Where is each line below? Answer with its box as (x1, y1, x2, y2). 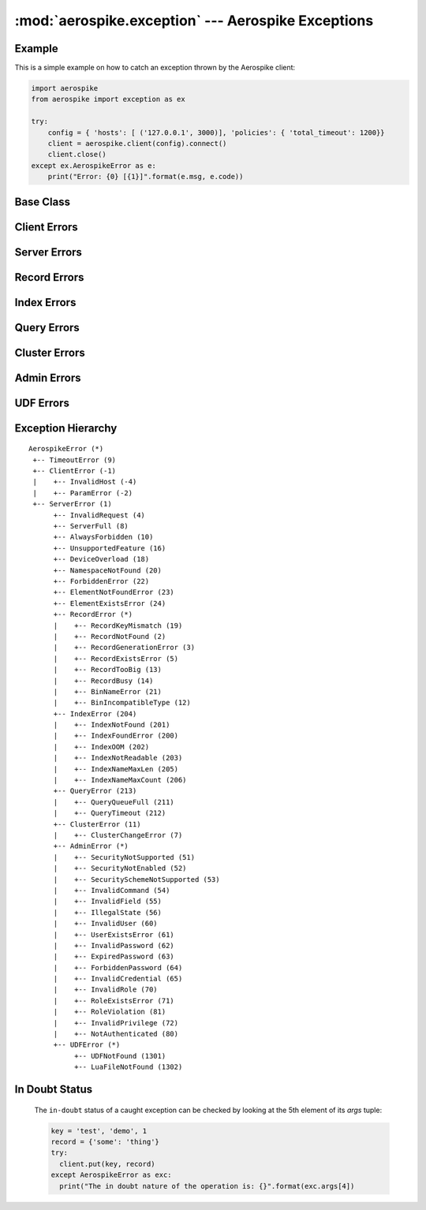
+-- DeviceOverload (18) (53, 555, 150, 564)
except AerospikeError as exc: (50, 1171, 173, 1179)
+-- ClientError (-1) (32, 466, 117, 476)
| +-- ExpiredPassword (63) (53, 952, 175, 962)
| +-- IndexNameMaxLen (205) (53, 764, 179, 773)
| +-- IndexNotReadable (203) (53, 753, 183, 763)
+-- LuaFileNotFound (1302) (73, 1062, 183, 1072)
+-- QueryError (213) (53, 786, 137, 796)
